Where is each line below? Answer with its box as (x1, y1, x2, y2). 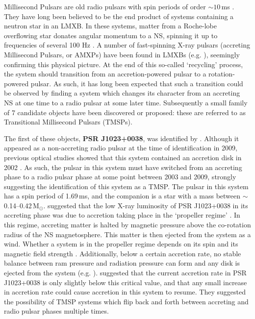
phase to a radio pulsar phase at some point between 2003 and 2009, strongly (4, 172, 236, 182)
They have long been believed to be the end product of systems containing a (4, 11, 234, 21)
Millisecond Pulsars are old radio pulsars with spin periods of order (4, 1, 206, 11)
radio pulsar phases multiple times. (4, 306, 109, 316)
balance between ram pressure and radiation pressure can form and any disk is (4, 258, 240, 268)
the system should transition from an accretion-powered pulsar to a (4, 69, 206, 79)
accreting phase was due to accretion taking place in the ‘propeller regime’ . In (4, 210, 240, 220)
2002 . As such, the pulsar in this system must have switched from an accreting (4, 162, 242, 172)
